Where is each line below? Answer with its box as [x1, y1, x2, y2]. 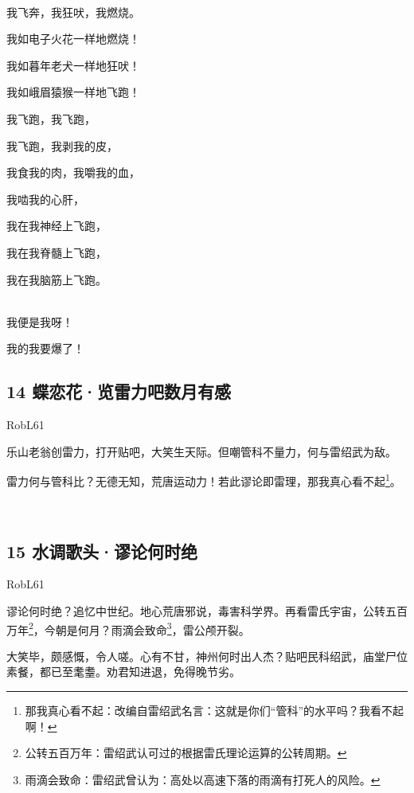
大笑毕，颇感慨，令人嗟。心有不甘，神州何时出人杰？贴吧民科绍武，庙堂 [6, 647, 385, 664]
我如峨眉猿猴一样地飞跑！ [6, 84, 140, 100]
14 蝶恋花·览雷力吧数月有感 [6, 379, 231, 404]
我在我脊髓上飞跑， [6, 244, 107, 260]
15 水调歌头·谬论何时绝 [6, 538, 197, 563]
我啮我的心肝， [6, 190, 84, 207]
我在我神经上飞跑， [6, 217, 107, 234]
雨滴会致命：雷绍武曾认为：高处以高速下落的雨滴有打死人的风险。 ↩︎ [25, 771, 381, 787]
